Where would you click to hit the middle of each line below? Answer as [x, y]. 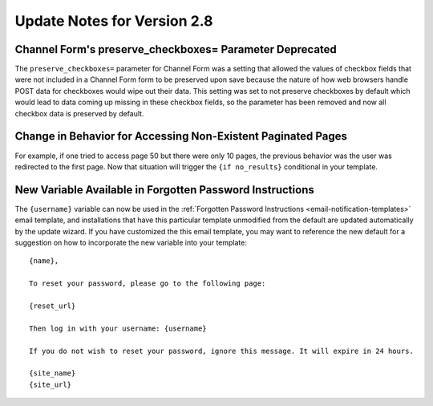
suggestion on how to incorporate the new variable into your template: [131, 242]
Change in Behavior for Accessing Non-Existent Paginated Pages [181, 136]
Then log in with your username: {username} [118, 328]
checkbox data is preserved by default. [79, 113]
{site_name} [53, 374]
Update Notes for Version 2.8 [114, 21]
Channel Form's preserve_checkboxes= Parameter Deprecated [176, 49]
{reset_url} [53, 306]
